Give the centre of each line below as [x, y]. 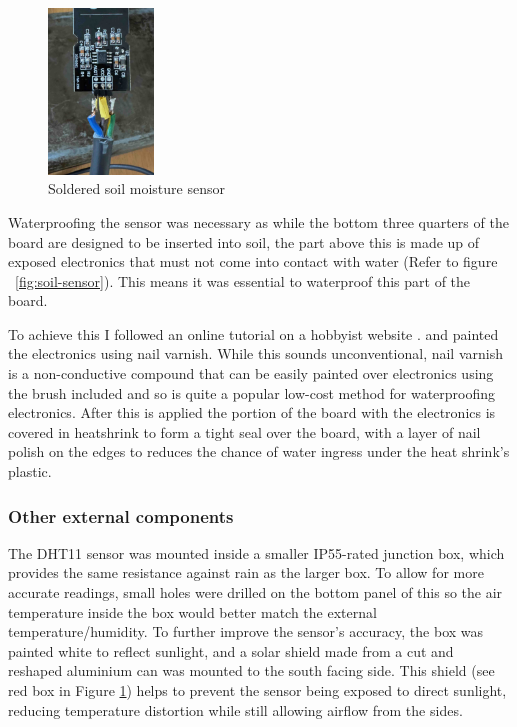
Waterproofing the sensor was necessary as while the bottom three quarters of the [258, 221]
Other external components [121, 515]
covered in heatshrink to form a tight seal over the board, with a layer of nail [244, 431]
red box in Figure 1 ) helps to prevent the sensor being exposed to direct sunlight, [257, 690]
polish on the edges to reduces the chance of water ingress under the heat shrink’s [259, 451]
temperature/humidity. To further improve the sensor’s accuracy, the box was [246, 631]
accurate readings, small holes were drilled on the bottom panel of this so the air [255, 592]
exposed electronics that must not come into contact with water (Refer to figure [253, 261]
